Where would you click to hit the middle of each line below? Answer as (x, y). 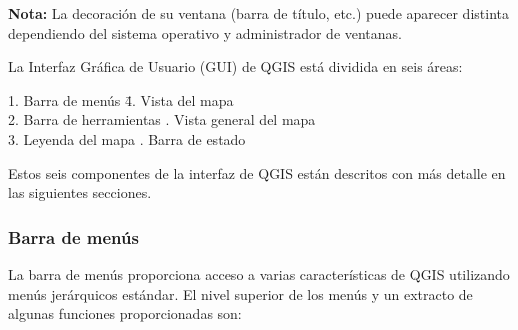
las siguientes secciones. (80, 192)
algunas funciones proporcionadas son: (125, 313)
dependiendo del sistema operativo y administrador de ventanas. (205, 32)
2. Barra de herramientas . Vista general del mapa (162, 119)
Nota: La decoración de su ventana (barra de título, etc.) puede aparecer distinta (258, 13)
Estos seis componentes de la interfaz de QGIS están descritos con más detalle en (257, 172)
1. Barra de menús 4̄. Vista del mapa (121, 99)
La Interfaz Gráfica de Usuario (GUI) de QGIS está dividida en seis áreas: (235, 66)
